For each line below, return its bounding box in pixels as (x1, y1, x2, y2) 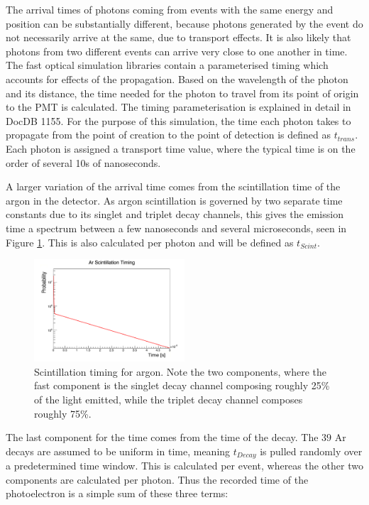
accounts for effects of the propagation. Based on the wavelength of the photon (6, 71, 348, 86)
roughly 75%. (34, 406, 92, 420)
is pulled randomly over (260, 443, 363, 458)
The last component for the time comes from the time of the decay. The (6, 430, 319, 445)
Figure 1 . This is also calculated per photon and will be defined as (6, 234, 294, 249)
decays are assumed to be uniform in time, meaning (6, 443, 231, 458)
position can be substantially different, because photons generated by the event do (6, 16, 363, 31)
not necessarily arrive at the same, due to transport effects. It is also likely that (6, 30, 351, 45)
